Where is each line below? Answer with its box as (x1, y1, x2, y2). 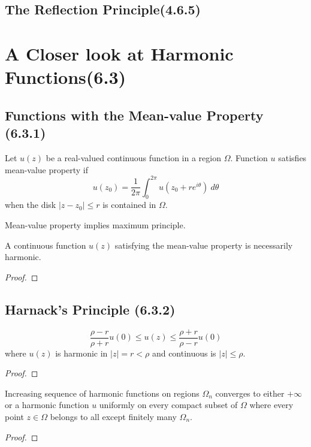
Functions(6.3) (5, 65, 126, 89)
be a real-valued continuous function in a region (46, 151, 221, 164)
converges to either (215, 386, 285, 399)
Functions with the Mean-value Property (5, 105, 264, 124)
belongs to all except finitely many (50, 410, 177, 423)
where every (249, 398, 294, 411)
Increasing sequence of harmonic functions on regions (5, 386, 200, 399)
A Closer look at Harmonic (5, 41, 234, 65)
